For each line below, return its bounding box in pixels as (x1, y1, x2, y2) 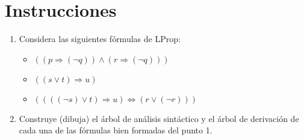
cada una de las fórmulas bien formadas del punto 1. (19, 124, 212, 136)
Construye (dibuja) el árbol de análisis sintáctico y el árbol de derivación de (19, 112, 299, 124)
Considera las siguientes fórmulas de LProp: (19, 32, 181, 45)
